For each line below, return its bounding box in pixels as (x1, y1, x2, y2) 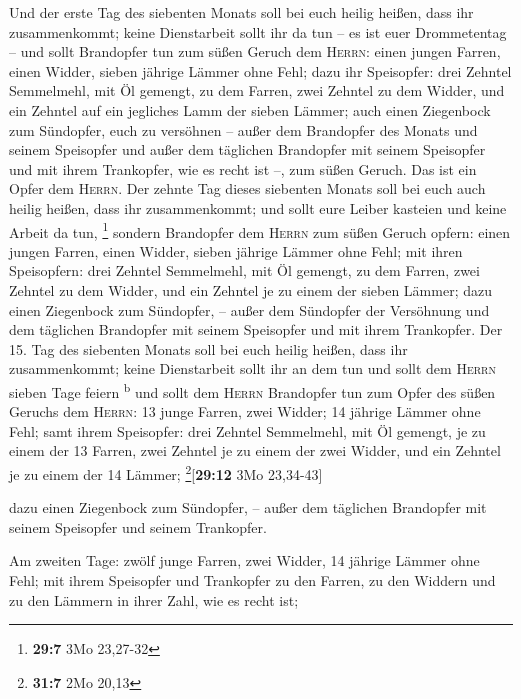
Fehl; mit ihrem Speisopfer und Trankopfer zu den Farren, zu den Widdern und (9, 570, 496, 590)
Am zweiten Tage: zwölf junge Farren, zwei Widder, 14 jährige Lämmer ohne (9, 550, 480, 571)
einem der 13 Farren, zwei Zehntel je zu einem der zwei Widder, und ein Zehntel (9, 440, 501, 461)
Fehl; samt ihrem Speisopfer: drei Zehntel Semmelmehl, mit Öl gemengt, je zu (9, 420, 486, 441)
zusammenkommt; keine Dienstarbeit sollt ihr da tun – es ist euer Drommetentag (9, 21, 507, 42)
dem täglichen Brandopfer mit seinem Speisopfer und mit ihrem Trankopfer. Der (9, 319, 503, 340)
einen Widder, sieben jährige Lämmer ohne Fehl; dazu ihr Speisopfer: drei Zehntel (9, 60, 512, 81)
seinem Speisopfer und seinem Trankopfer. (9, 516, 267, 537)
